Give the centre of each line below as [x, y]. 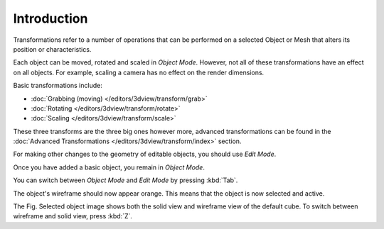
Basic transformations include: [58, 86]
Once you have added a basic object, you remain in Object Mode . [109, 167]
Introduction [50, 18]
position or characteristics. [52, 49]
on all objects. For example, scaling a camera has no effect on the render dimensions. [139, 72]
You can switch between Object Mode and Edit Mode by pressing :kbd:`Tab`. [126, 180]
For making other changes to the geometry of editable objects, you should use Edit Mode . [145, 154]
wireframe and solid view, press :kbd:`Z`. [73, 216]
